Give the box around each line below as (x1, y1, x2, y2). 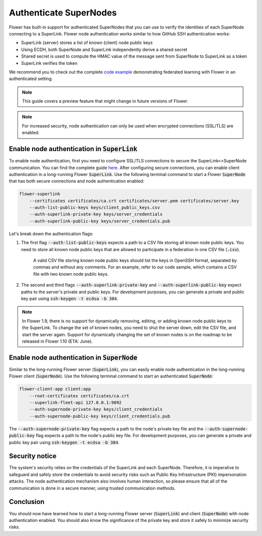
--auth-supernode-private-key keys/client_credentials (29, 407, 163, 412)
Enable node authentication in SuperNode (9, 353, 138, 362)
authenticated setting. (9, 76, 53, 82)
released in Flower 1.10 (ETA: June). (22, 338, 93, 344)
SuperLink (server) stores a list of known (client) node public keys (21, 40, 153, 46)
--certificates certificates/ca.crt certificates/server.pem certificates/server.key (29, 198, 240, 204)
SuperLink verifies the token (21, 60, 78, 66)
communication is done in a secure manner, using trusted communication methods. (9, 485, 176, 491)
